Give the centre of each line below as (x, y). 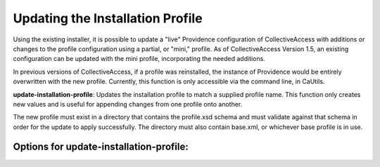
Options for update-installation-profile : (101, 147)
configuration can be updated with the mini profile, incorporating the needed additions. (139, 59)
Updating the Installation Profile (108, 18)
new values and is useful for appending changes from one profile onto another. (128, 104)
